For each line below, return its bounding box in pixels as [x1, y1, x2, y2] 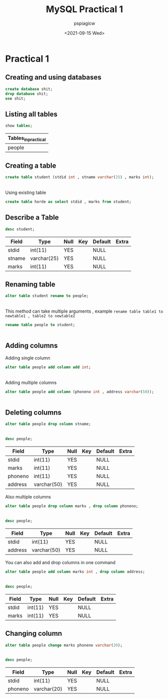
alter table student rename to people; [5, 293, 89, 298]
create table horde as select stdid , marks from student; [5, 199, 132, 204]
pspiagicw [73, 20, 96, 26]
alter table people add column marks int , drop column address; [5, 569, 145, 574]
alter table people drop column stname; [5, 422, 92, 427]
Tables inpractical [8, 135, 46, 142]
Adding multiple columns [5, 379, 57, 385]
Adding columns [5, 341, 58, 350]
